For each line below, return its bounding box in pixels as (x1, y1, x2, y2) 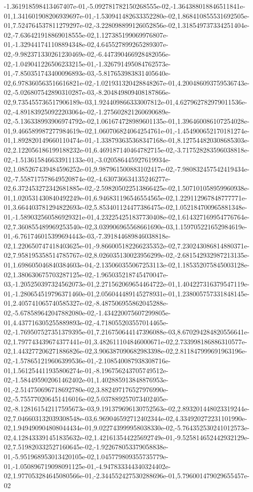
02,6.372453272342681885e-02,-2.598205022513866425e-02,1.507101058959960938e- (4, 183, 250, 193)
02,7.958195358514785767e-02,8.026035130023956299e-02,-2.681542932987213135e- (4, 250, 250, 260)
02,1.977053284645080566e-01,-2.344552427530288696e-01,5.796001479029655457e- (4, 470, 250, 481)
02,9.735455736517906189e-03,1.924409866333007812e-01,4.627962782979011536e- (4, 96, 247, 107)
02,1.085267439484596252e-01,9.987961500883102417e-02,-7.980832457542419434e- (4, 164, 250, 174)
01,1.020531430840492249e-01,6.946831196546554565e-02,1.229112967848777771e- (4, 192, 247, 202)
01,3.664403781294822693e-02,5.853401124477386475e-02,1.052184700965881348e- (4, 202, 247, 212)
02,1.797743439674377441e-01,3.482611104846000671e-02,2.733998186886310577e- (4, 336, 247, 346)
